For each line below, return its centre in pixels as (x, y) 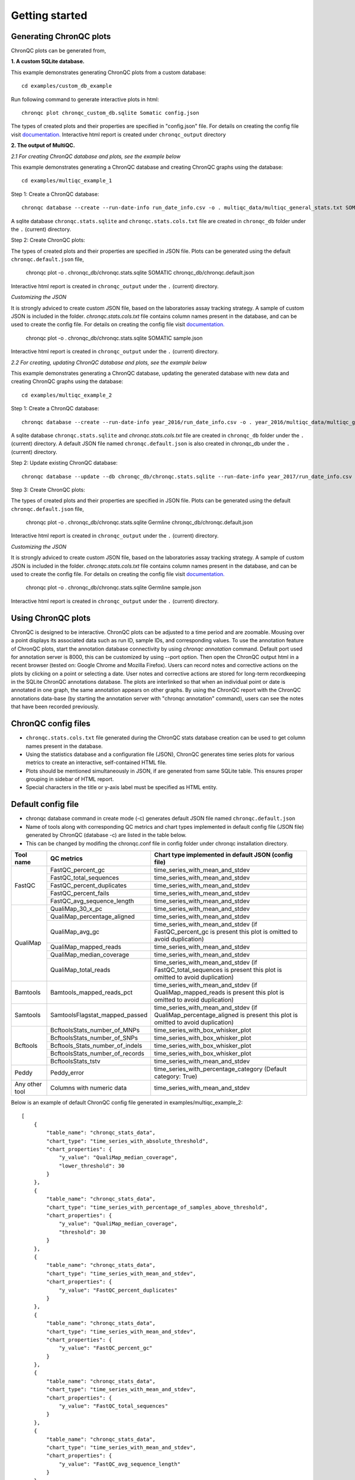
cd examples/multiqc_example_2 (67, 395)
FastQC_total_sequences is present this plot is (218, 970)
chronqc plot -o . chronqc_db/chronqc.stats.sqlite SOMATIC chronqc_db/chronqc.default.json (140, 273)
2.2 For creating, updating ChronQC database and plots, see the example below (109, 362)
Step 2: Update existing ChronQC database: (64, 463)
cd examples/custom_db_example (67, 86)
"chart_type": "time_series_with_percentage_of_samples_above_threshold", (157, 1207)
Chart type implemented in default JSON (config (223, 854)
